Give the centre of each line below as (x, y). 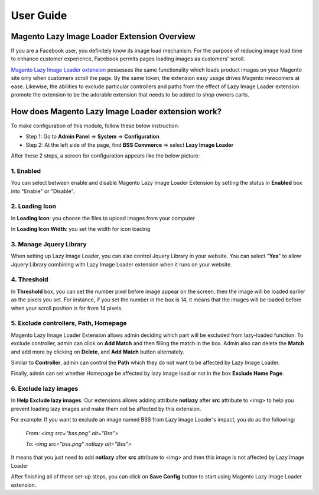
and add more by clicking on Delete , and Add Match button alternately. (97, 352)
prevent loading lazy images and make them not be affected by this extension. (106, 409)
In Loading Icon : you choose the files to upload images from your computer (103, 218)
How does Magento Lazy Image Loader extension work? (116, 112)
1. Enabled (26, 171)
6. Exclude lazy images (45, 389)
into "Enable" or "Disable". (43, 191)
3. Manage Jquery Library (49, 244)
